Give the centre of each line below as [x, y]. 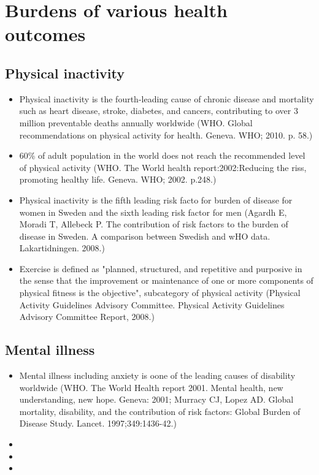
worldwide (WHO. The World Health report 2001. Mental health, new [151, 387]
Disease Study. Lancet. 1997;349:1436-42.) [98, 423]
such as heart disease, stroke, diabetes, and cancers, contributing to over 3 [159, 111]
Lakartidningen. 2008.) [62, 248]
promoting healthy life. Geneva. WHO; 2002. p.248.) [118, 179]
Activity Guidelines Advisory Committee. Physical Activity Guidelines [152, 304]
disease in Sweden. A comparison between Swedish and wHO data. [145, 236]
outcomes [45, 34]
